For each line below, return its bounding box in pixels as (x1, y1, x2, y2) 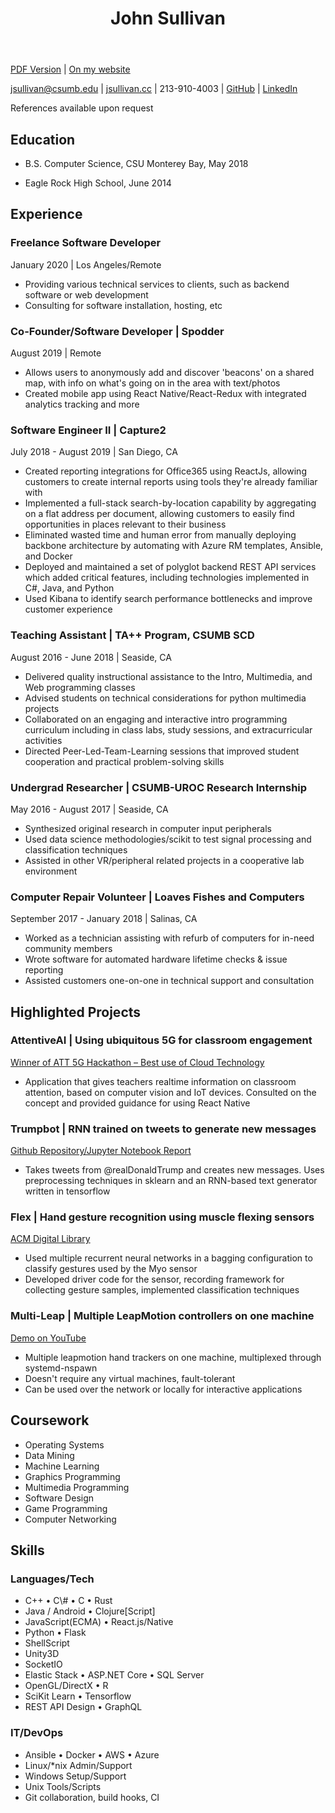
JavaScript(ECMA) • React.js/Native (24, 1616, 174, 1628)
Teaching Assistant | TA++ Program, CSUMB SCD (10, 628, 255, 642)
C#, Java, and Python (24, 582, 115, 594)
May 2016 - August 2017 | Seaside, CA (10, 803, 169, 815)
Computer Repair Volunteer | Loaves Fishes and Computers (10, 890, 305, 904)
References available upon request (10, 102, 154, 114)
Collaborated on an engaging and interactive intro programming (24, 713, 288, 725)
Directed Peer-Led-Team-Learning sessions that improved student (24, 745, 300, 757)
